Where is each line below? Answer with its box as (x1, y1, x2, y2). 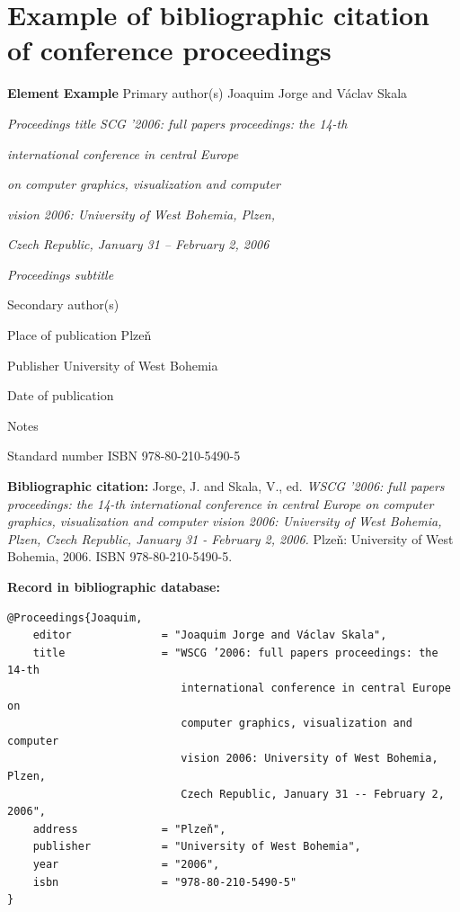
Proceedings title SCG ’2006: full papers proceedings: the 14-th (7, 113, 348, 132)
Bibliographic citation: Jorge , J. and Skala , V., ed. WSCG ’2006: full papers (7, 477, 445, 496)
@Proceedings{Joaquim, (7, 611, 143, 624)
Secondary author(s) (7, 295, 119, 314)
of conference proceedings (7, 31, 332, 68)
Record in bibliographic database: (7, 577, 220, 595)
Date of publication (7, 386, 114, 405)
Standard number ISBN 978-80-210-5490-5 (7, 446, 241, 465)
